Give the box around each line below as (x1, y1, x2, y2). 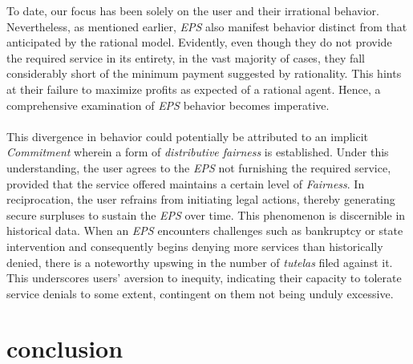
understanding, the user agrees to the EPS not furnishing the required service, (6, 159, 391, 176)
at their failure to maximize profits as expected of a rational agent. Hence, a (6, 80, 381, 97)
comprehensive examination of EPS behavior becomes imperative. (6, 96, 330, 113)
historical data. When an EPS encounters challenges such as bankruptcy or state (6, 222, 403, 239)
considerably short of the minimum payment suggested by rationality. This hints (6, 65, 402, 82)
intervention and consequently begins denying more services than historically (6, 237, 383, 254)
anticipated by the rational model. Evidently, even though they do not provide (6, 34, 392, 51)
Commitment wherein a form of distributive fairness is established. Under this (6, 144, 389, 160)
